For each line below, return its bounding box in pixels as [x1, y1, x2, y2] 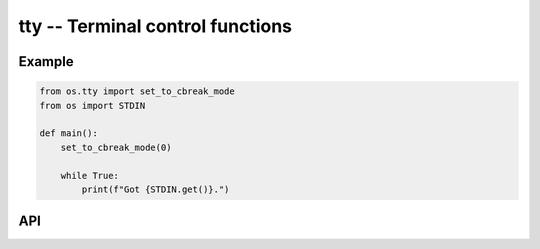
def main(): [39, 128, 99, 139]
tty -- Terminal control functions [18, 15, 293, 37]
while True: [60, 170, 120, 181]
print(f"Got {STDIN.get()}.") [81, 183, 230, 195]
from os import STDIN [39, 100, 146, 111]
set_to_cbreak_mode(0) [60, 141, 172, 153]
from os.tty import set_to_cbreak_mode [39, 86, 235, 97]
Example [18, 53, 74, 70]
